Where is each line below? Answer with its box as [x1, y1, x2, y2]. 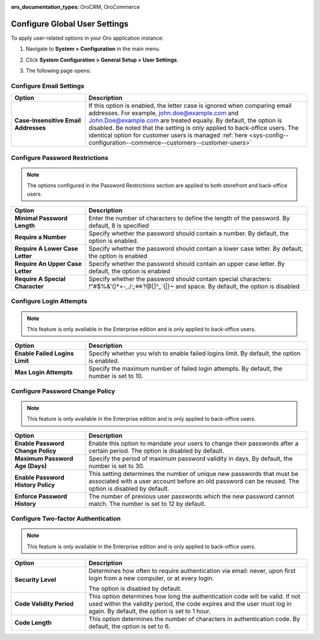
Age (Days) [14, 462, 47, 470]
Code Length [14, 618, 52, 626]
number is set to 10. [88, 372, 143, 380]
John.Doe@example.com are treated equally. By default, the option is [88, 116, 283, 124]
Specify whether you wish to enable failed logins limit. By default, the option [88, 350, 301, 358]
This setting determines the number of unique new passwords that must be [88, 469, 299, 478]
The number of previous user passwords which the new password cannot [88, 492, 295, 500]
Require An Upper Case [14, 260, 82, 268]
